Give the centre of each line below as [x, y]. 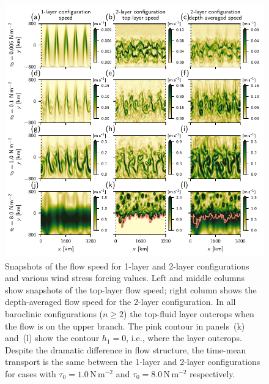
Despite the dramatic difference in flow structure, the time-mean [126, 349]
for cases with [31, 374]
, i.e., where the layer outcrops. [184, 338]
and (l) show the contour [52, 338]
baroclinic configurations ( [54, 314]
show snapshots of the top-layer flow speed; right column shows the [131, 289]
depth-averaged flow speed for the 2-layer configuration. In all [120, 302]
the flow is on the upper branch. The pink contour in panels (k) [125, 326]
